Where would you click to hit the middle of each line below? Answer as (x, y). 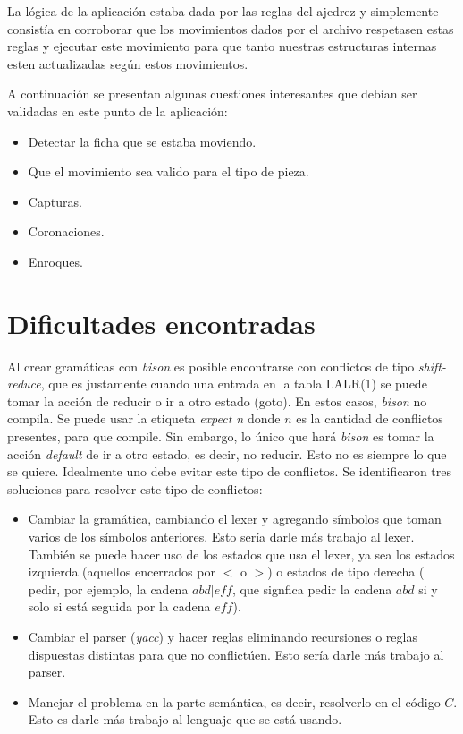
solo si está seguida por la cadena (119, 606)
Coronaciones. (66, 231)
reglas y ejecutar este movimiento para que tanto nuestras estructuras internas (222, 46)
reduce (24, 384)
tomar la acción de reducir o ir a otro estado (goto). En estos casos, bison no (217, 401)
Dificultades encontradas (161, 323)
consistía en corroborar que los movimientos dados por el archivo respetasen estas (231, 28)
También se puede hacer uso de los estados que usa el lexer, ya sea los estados (241, 554)
